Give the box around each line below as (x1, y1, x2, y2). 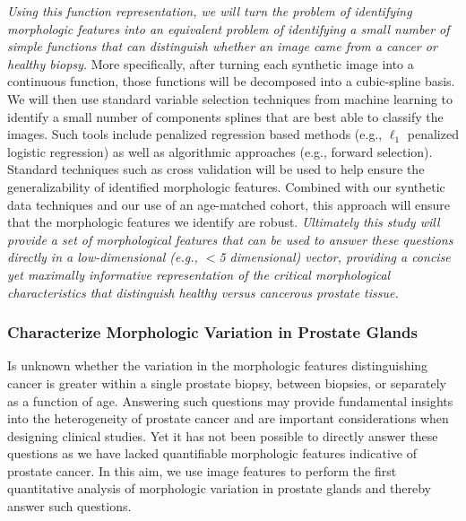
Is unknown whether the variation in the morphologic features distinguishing (7, 356, 428, 375)
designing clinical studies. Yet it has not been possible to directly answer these (7, 426, 438, 445)
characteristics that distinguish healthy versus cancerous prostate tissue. (7, 282, 399, 301)
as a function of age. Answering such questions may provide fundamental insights (7, 391, 453, 410)
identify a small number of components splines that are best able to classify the (7, 107, 444, 126)
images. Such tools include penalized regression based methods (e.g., (7, 125, 383, 143)
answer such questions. (7, 497, 132, 516)
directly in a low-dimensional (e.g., (7, 247, 198, 266)
